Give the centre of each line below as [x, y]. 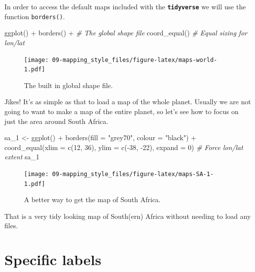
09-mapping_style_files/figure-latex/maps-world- [135, 60]
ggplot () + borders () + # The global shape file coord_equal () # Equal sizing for [126, 33]
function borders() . [35, 16]
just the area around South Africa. [56, 121]
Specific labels [53, 259]
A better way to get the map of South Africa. [92, 199]
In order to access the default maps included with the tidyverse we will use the [125, 6]
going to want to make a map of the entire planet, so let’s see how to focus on [122, 111]
